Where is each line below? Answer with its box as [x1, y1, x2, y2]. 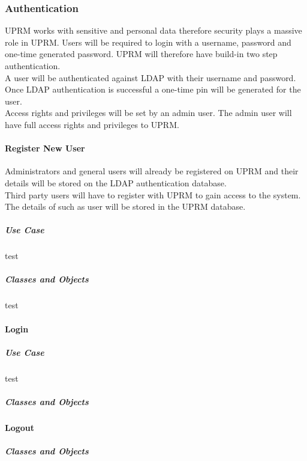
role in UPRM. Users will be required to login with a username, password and [5, 35, 291, 48]
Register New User [5, 142, 85, 154]
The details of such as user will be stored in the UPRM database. [5, 200, 246, 213]
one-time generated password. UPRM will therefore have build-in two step [5, 47, 278, 60]
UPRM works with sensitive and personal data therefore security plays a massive [5, 24, 302, 37]
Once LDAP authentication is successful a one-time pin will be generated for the [5, 83, 301, 96]
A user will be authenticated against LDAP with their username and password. [5, 71, 296, 84]
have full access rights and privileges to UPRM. [5, 118, 179, 130]
